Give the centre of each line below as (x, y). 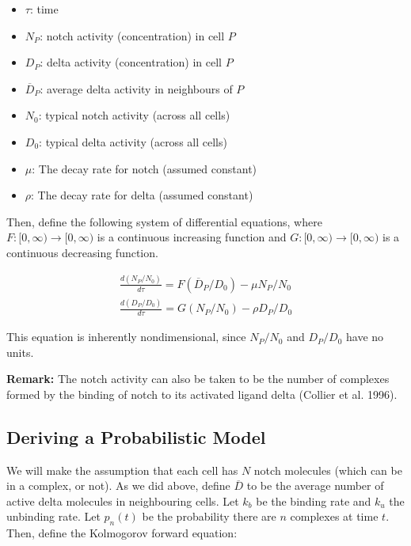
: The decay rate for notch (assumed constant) (145, 168)
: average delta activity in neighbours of (136, 88)
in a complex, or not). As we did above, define (118, 485)
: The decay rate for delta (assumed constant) (142, 195)
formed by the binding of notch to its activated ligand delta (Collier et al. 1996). (202, 394)
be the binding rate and (314, 500)
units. (20, 352)
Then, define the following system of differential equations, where (164, 221)
